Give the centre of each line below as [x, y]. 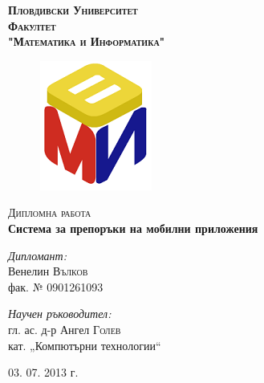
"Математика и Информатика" [87, 41]
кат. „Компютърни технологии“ [85, 345]
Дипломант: [37, 255]
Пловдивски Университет [73, 10]
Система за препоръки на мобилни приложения [133, 228]
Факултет [32, 25]
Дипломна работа [50, 212]
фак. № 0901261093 [56, 286]
